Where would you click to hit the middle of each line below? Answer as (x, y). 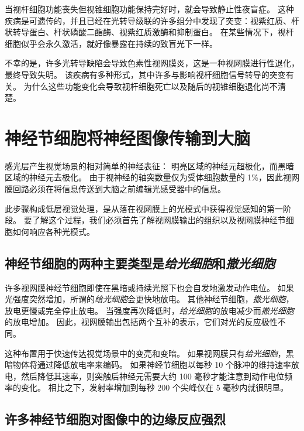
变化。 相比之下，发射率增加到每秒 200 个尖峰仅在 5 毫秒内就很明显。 (155, 387)
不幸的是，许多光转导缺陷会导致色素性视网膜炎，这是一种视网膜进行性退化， (152, 63)
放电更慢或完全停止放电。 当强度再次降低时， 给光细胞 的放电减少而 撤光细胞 (149, 310)
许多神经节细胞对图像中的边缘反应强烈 (115, 419)
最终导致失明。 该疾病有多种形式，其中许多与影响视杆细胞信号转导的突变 (145, 74)
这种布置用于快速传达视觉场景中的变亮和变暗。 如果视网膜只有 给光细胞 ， (145, 353)
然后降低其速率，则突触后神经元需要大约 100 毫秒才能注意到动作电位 (153, 376)
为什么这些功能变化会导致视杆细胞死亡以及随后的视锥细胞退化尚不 (151, 86)
